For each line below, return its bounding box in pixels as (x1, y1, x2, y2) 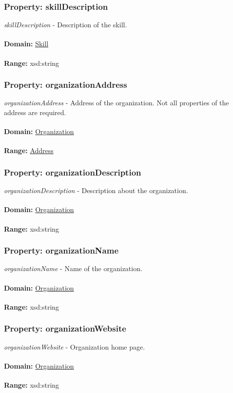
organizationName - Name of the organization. (4, 263, 142, 274)
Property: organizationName (4, 244, 119, 256)
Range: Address (4, 145, 54, 156)
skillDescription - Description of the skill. (4, 20, 127, 30)
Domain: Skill (4, 39, 49, 49)
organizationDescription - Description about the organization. (4, 185, 188, 196)
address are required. (4, 107, 66, 117)
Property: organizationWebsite (4, 322, 126, 334)
